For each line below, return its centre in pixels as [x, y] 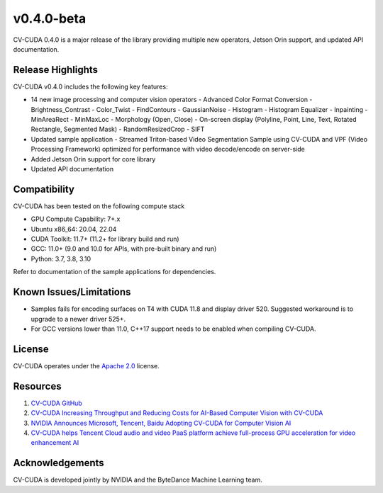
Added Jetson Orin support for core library [93, 159]
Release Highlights [56, 70]
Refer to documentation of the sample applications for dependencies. [115, 272]
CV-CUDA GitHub [57, 403]
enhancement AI [55, 443]
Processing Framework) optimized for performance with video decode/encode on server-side [168, 149]
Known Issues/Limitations [72, 292]
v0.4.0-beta [50, 18]
